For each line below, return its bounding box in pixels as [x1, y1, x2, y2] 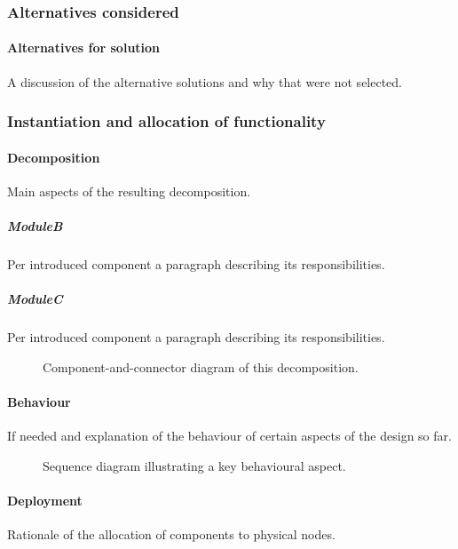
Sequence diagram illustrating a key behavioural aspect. [43, 456, 346, 474]
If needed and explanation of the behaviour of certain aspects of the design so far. [7, 426, 452, 445]
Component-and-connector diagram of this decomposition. [43, 357, 359, 376]
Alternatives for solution [7, 38, 161, 57]
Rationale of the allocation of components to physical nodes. [7, 525, 336, 544]
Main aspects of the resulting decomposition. [7, 181, 251, 200]
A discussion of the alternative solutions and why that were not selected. [7, 72, 403, 91]
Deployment [7, 490, 83, 509]
